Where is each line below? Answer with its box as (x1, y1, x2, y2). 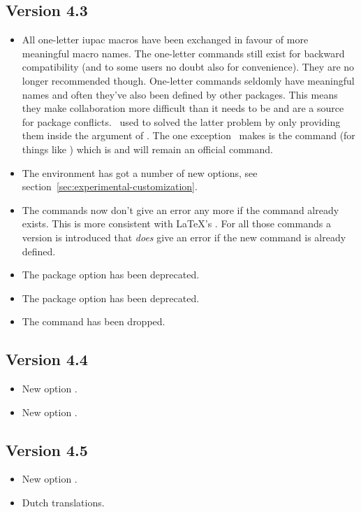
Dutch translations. (22, 495, 105, 510)
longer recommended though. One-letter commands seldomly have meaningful (22, 73, 355, 87)
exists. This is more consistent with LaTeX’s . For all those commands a (22, 216, 331, 231)
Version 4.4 (6, 348, 88, 370)
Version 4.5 (6, 439, 88, 460)
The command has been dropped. (22, 314, 165, 329)
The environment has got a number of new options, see (22, 165, 258, 180)
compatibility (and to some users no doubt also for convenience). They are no (22, 59, 355, 74)
